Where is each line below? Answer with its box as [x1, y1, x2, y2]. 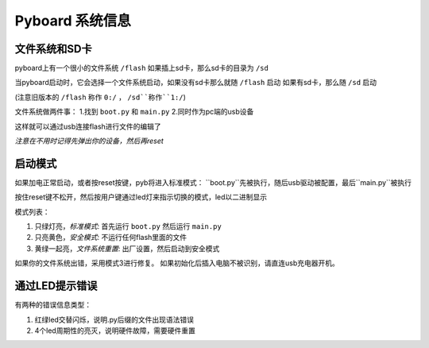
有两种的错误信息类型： [14, 300, 91, 310]
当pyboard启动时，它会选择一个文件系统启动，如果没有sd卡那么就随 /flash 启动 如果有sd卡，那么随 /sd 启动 [14, 78, 377, 87]
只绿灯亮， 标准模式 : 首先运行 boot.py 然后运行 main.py [34, 222, 222, 231]
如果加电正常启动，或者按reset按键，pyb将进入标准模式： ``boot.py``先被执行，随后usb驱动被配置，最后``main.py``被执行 [14, 177, 412, 187]
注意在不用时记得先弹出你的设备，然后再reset [14, 136, 164, 146]
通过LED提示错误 [14, 279, 98, 293]
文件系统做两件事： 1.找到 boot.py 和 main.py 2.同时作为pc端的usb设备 [14, 107, 254, 117]
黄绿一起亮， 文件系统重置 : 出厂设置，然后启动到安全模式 [34, 243, 220, 253]
